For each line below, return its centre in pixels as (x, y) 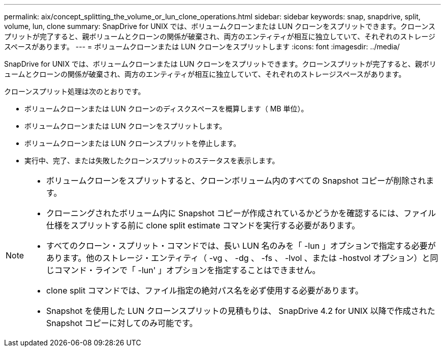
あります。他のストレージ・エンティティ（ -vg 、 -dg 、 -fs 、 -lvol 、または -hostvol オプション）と (238, 258)
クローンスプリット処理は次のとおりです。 (75, 91)
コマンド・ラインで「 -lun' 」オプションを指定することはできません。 (187, 270)
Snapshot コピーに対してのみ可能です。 (122, 323)
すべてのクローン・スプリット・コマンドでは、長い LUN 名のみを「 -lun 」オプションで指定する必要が (241, 246)
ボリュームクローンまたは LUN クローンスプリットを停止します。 (133, 143)
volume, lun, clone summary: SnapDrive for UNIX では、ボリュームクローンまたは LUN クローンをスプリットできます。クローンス (220, 26)
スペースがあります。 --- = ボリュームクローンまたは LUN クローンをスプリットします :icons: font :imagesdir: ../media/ (202, 47)
